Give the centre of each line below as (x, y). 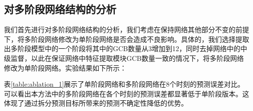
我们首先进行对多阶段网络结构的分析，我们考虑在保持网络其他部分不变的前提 (126, 29)
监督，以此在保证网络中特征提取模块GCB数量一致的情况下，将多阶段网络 (127, 58)
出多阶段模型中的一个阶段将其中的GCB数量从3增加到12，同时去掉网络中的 (122, 48)
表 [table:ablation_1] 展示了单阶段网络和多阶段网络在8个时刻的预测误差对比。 (124, 84)
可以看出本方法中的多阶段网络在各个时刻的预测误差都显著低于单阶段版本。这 (126, 93)
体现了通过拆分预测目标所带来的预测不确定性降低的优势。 (96, 103)
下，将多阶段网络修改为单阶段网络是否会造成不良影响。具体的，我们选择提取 (126, 39)
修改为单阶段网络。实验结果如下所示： (65, 67)
